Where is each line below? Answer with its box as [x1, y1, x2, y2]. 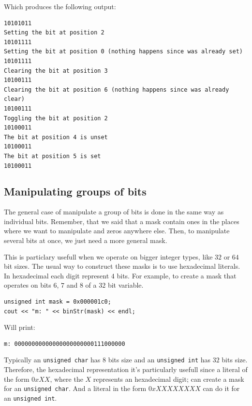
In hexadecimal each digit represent [4, 270, 109, 280]
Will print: [4, 322, 35, 332]
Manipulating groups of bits [4, 184, 147, 199]
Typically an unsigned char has [4, 355, 101, 365]
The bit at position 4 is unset [4, 133, 108, 141]
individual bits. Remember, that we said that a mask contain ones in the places [4, 216, 239, 226]
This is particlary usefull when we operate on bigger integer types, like [4, 251, 213, 261]
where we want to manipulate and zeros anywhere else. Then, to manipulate [4, 226, 230, 236]
